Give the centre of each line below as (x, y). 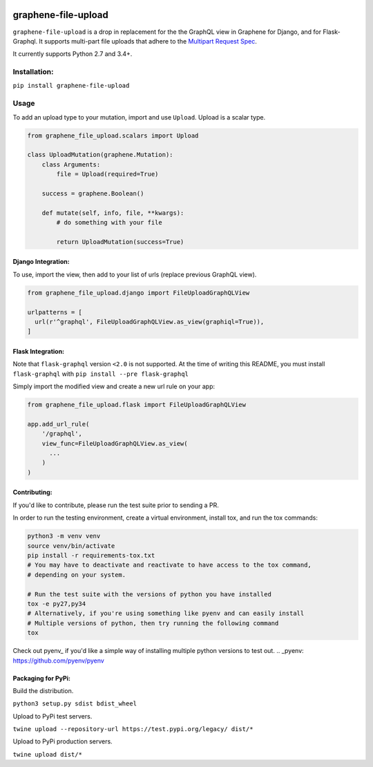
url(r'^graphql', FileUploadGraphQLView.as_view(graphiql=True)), (150, 322)
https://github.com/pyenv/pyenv (59, 661)
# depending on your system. (77, 575)
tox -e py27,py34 (57, 604)
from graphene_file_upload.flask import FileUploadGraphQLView (137, 405)
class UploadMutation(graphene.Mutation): (100, 155)
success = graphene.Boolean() (93, 193)
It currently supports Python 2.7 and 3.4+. (73, 54)
